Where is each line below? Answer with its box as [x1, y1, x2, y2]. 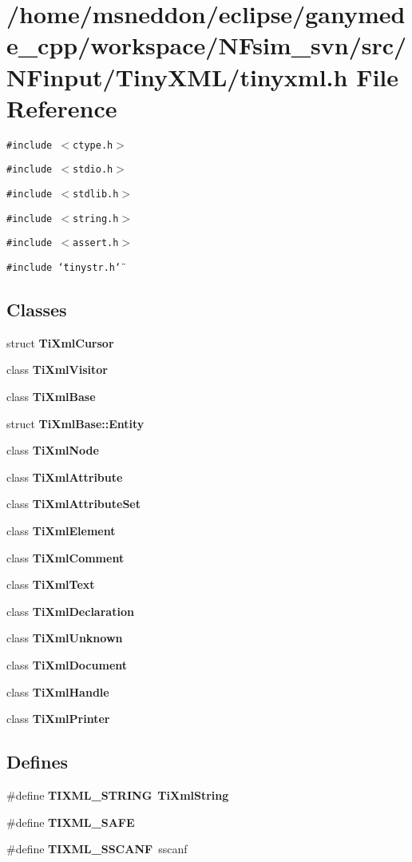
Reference [6, 91, 117, 124]
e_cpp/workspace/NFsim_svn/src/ [6, 29, 407, 62]
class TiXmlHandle [6, 683, 109, 700]
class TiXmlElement [6, 522, 116, 538]
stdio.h [73, 164, 113, 176]
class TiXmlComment [6, 549, 125, 566]
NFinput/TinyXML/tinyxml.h [6, 60, 348, 93]
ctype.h [73, 139, 113, 151]
